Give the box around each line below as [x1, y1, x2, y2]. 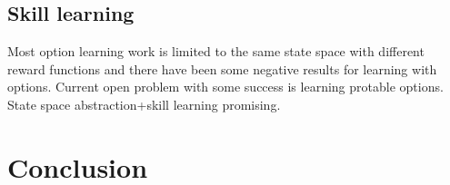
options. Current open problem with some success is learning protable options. [7, 77, 444, 96]
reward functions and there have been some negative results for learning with [7, 59, 437, 78]
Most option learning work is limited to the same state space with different [7, 42, 425, 61]
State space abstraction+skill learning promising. [7, 94, 281, 113]
